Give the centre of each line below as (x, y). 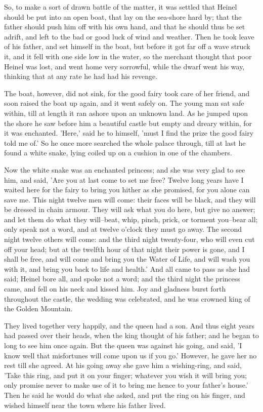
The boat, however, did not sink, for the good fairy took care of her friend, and (127, 93)
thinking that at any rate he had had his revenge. (81, 76)
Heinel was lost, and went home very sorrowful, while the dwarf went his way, (124, 66)
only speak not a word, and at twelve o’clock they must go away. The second (123, 229)
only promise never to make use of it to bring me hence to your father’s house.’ (126, 385)
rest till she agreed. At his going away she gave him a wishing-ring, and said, (123, 365)
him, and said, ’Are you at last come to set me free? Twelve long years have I (124, 179)
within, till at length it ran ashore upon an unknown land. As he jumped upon (126, 113)
